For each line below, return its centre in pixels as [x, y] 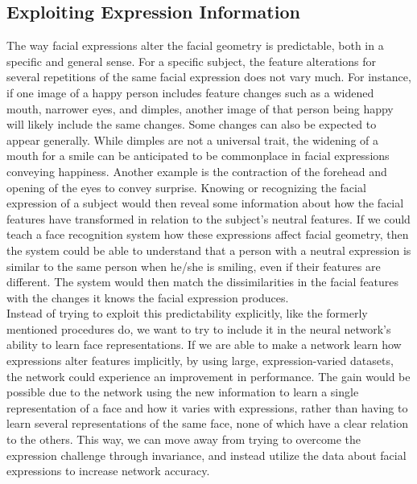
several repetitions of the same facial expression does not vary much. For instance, [209, 77]
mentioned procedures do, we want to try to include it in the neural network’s [199, 328]
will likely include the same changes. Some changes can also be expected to [192, 124]
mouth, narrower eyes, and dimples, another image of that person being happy [200, 108]
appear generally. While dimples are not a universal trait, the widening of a [192, 139]
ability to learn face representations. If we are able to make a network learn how [204, 345]
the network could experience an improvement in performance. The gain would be [208, 376]
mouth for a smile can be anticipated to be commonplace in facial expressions [198, 156]
